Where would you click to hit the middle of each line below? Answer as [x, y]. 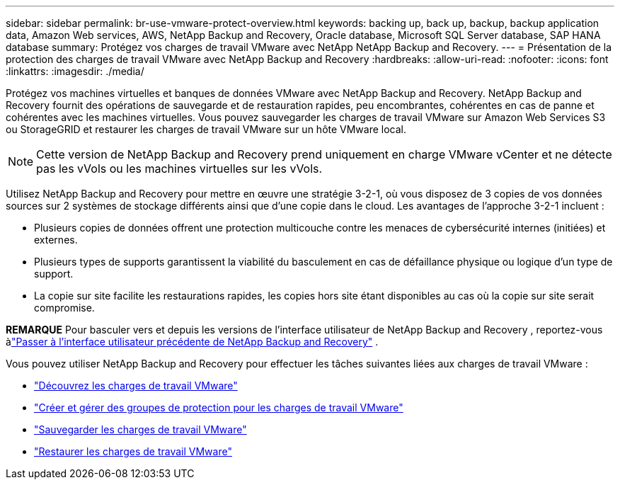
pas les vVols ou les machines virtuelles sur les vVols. [179, 169]
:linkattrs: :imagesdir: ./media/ [75, 71]
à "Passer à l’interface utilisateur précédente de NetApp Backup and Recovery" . [192, 342]
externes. [56, 240]
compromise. [64, 308]
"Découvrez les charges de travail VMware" [136, 386]
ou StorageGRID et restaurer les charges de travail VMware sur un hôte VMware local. [206, 129]
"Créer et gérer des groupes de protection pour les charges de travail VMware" [219, 407]
